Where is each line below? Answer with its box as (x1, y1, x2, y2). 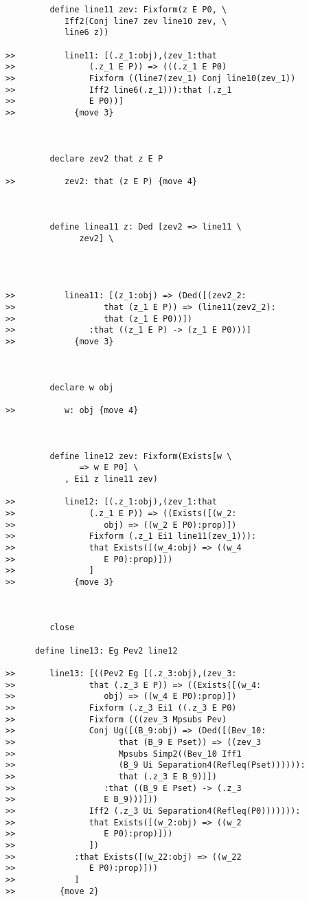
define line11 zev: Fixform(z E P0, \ (49, 5, 227, 14)
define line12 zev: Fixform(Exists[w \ (49, 451, 232, 461)
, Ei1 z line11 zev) (64, 474, 158, 484)
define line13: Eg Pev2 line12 (34, 645, 178, 656)
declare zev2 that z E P (49, 153, 163, 164)
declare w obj (49, 382, 114, 392)
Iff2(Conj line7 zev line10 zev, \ (64, 16, 227, 26)
